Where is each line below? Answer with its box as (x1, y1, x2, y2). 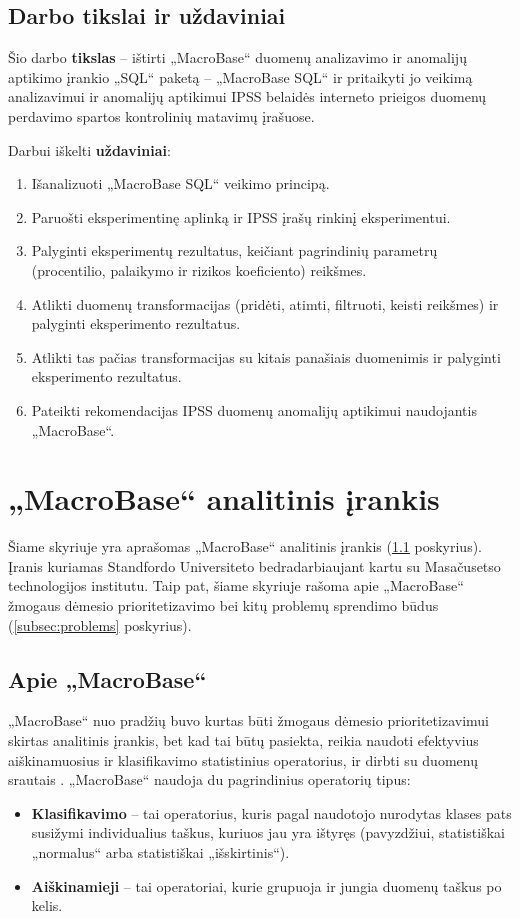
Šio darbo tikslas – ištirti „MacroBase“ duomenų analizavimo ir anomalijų (8, 47, 467, 68)
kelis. (31, 895, 63, 916)
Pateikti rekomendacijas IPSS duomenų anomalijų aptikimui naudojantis (31, 399, 477, 420)
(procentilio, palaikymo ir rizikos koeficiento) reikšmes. (31, 259, 367, 280)
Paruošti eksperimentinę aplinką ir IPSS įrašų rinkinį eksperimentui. (31, 206, 451, 227)
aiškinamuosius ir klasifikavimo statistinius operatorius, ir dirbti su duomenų (8, 749, 478, 770)
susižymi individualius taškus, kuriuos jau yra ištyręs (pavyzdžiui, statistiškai (31, 822, 505, 843)
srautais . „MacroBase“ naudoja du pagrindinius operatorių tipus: (8, 769, 411, 790)
